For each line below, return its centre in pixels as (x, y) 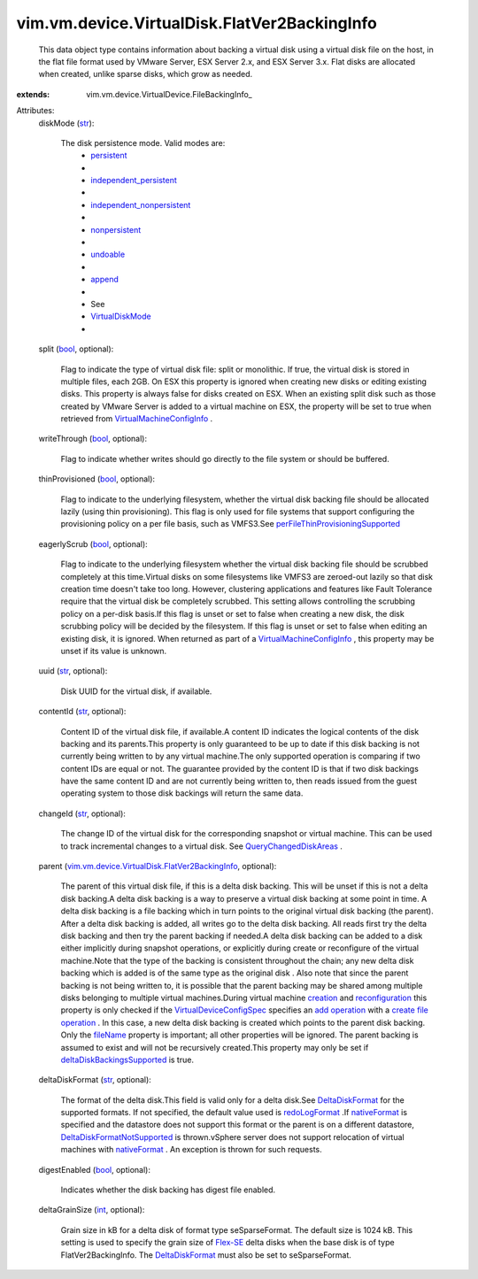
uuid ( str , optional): (73, 671)
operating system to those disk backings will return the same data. (182, 793)
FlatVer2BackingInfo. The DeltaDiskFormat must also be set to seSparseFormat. (206, 1255)
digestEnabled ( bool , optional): (94, 1169)
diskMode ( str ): (66, 123)
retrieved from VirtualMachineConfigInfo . (137, 419)
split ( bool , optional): (76, 349)
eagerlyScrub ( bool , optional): (93, 543)
